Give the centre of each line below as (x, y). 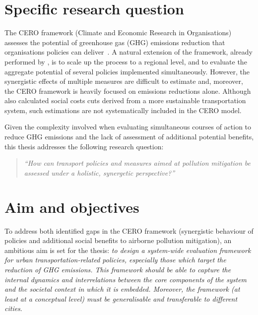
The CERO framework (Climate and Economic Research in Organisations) (118, 32)
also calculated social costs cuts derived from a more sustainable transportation (125, 100)
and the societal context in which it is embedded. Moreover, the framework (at (122, 289)
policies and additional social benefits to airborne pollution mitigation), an (118, 240)
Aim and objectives (72, 207)
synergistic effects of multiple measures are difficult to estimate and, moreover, (124, 81)
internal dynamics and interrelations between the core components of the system (126, 279)
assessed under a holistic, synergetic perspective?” (99, 172)
